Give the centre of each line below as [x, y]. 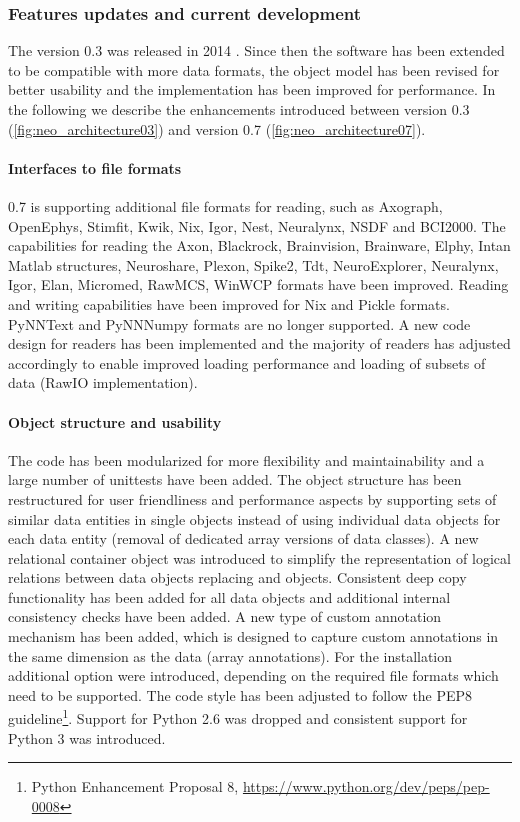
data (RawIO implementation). [103, 382]
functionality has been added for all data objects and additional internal [229, 596]
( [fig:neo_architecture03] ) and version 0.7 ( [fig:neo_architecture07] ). [217, 128]
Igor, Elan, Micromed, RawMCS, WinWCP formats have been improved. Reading [258, 284]
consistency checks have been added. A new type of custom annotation [225, 616]
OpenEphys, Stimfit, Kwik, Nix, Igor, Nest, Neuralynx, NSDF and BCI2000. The [257, 225]
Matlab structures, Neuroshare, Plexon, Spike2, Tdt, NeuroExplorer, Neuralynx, [253, 264]
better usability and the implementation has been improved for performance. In [252, 89]
